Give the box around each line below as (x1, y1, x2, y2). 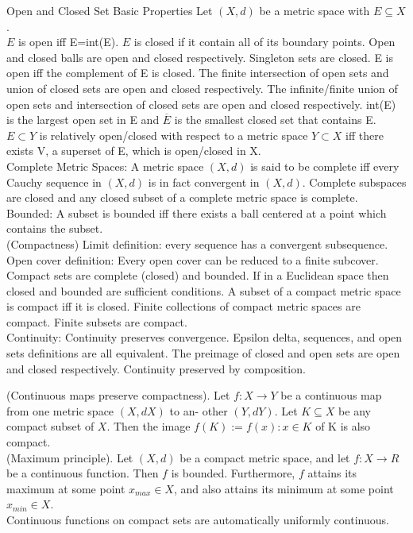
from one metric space (6, 402, 114, 419)
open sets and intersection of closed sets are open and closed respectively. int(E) (6, 95, 396, 112)
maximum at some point (6, 480, 125, 496)
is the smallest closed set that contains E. (174, 111, 376, 128)
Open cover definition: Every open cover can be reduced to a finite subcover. (6, 251, 379, 268)
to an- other (169, 402, 228, 419)
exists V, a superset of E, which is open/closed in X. (6, 142, 261, 159)
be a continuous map (280, 387, 382, 404)
